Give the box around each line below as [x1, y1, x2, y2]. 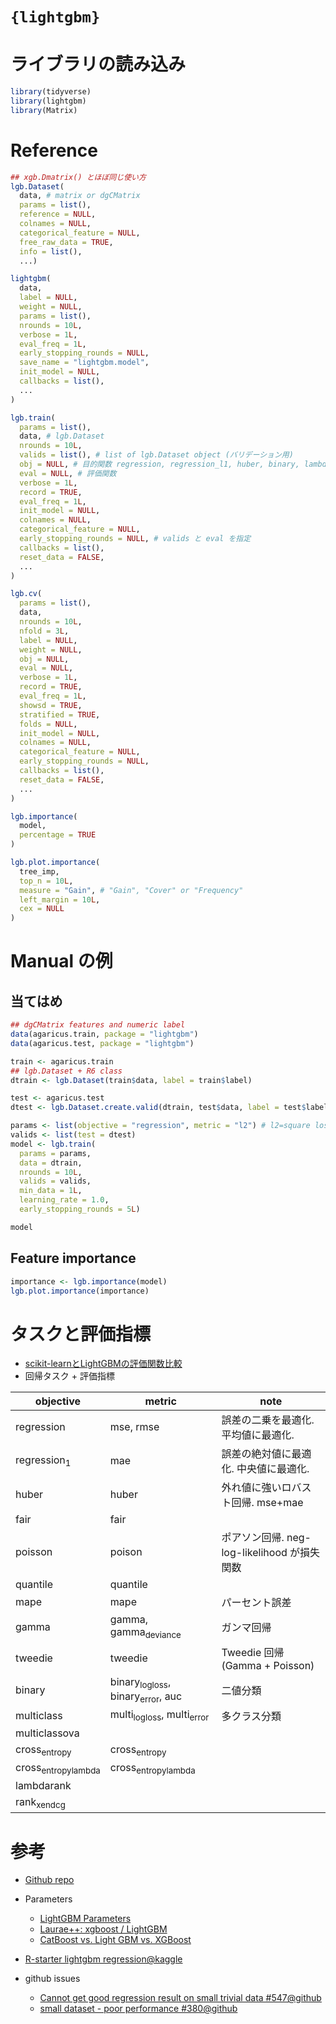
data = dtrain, [19, 1158, 83, 1168]
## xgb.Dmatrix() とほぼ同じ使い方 [10, 172, 147, 182]
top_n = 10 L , [19, 876, 74, 886]
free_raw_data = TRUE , [19, 237, 114, 247]
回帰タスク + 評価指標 [24, 1370, 115, 1382]
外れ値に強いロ [221, 1481, 292, 1495]
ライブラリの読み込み [10, 53, 187, 76]
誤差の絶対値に [221, 1447, 292, 1461]
